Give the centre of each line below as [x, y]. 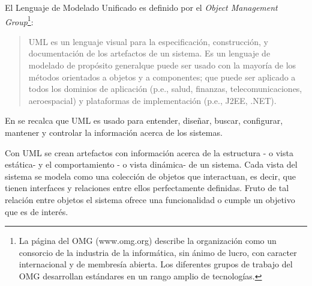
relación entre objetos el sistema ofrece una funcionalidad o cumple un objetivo [150, 199]
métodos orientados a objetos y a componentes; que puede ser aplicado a [162, 77]
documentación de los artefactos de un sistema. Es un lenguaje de [149, 53]
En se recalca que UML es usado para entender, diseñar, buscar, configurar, [144, 120]
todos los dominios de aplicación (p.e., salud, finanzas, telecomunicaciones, [165, 89]
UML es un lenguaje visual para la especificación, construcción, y [148, 41]
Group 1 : [19, 20]
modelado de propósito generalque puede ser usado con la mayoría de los [162, 65]
